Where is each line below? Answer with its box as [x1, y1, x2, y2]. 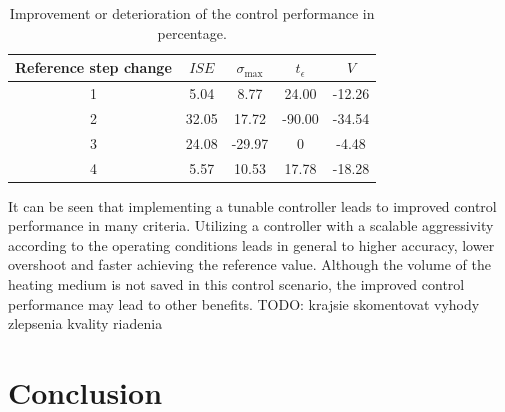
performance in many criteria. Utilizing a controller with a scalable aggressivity [8, 215, 494, 236]
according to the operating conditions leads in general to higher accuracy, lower [8, 234, 495, 255]
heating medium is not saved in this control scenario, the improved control [8, 274, 465, 295]
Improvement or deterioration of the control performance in [9, 3, 375, 23]
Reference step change [15, 57, 172, 78]
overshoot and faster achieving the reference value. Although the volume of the [8, 254, 491, 275]
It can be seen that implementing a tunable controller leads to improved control [8, 195, 497, 216]
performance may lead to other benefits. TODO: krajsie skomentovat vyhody [8, 293, 480, 314]
